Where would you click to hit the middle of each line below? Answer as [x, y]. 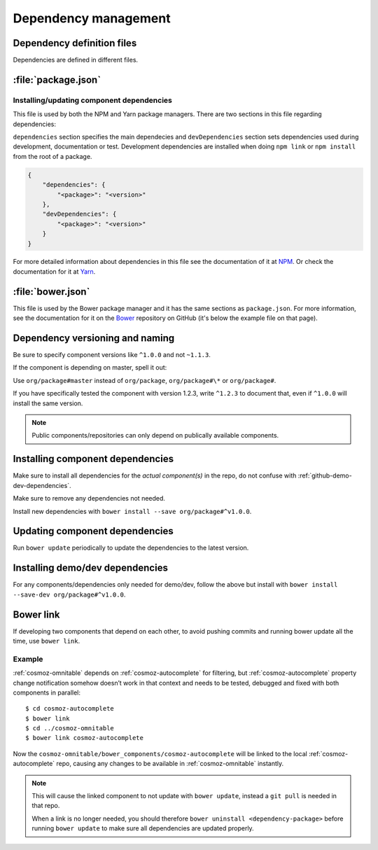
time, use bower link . [47, 641]
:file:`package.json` [57, 79]
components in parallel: [47, 692]
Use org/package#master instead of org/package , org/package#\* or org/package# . [145, 380]
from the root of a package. [52, 156]
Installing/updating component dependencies [93, 100]
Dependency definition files [75, 43]
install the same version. [48, 403]
